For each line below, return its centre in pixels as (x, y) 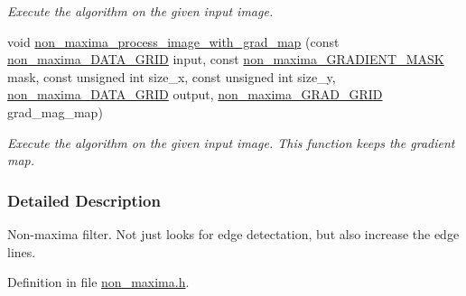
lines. (22, 251)
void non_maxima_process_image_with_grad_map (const (173, 41)
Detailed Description (84, 200)
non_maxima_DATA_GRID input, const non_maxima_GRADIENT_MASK (226, 59)
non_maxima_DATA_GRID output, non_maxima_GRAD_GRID (195, 94)
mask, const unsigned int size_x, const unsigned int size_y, (172, 76)
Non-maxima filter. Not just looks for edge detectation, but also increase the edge (233, 233)
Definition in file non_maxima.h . (98, 282)
